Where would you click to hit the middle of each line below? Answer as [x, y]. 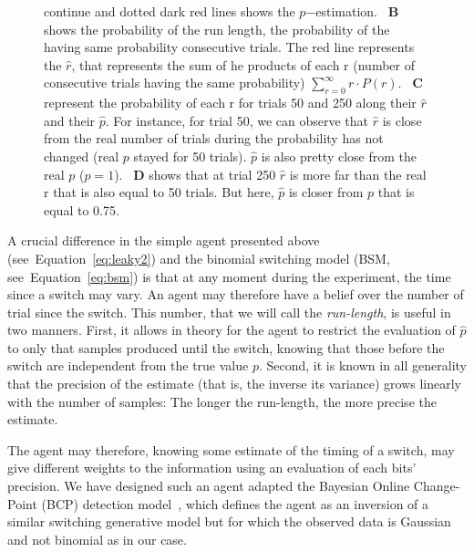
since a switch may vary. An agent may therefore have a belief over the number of [236, 294]
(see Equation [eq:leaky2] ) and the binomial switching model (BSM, [199, 258]
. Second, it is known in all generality [362, 365]
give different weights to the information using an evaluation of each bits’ [212, 468]
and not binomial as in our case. [97, 539]
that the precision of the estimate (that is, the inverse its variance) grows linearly [235, 384]
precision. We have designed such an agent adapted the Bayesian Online [209, 486]
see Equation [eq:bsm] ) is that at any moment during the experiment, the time [229, 276]
